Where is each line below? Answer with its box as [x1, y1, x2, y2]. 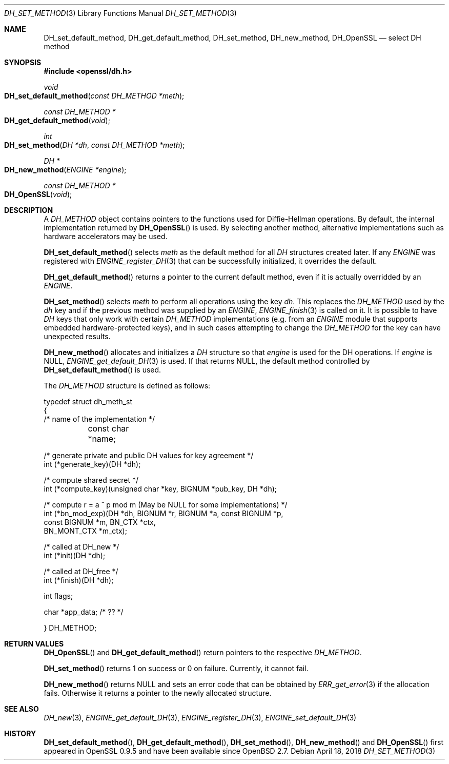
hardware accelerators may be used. [44, 232, 168, 241]
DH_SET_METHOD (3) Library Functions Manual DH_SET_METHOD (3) [4, 9, 237, 17]
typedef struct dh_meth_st [44, 397, 133, 406]
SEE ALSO [4, 704, 39, 713]
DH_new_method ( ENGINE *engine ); [4, 165, 127, 174]
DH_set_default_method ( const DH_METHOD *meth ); [4, 91, 185, 100]
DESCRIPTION [4, 206, 53, 214]
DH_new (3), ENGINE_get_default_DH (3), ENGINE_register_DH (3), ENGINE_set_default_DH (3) [44, 713, 357, 722]
